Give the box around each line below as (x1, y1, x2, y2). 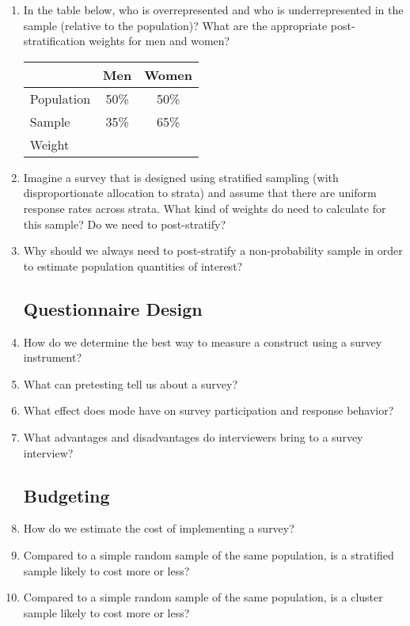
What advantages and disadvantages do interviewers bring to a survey (23, 428, 363, 445)
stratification (23, 32, 85, 49)
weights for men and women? (89, 32, 230, 49)
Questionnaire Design (23, 296, 203, 321)
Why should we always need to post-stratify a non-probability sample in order (23, 242, 403, 259)
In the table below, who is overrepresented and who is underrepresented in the (23, 2, 404, 17)
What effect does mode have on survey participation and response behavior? (23, 402, 394, 419)
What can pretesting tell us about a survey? (23, 375, 237, 392)
